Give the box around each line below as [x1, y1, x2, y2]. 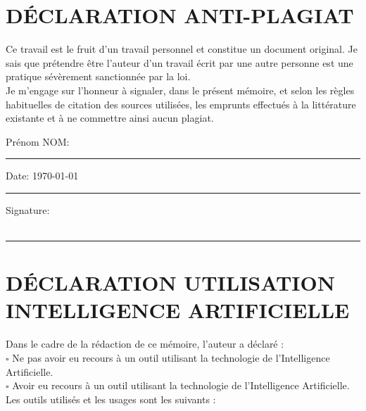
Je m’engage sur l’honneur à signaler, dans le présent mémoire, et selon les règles [6, 82, 355, 97]
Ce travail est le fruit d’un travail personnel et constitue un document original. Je [6, 42, 358, 56]
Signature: [6, 202, 50, 217]
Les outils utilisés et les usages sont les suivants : [6, 391, 216, 406]
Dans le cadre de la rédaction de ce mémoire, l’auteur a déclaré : [6, 336, 284, 351]
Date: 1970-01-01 [6, 168, 79, 183]
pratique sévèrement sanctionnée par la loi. [6, 69, 191, 84]
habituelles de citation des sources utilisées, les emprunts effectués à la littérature [6, 96, 356, 111]
